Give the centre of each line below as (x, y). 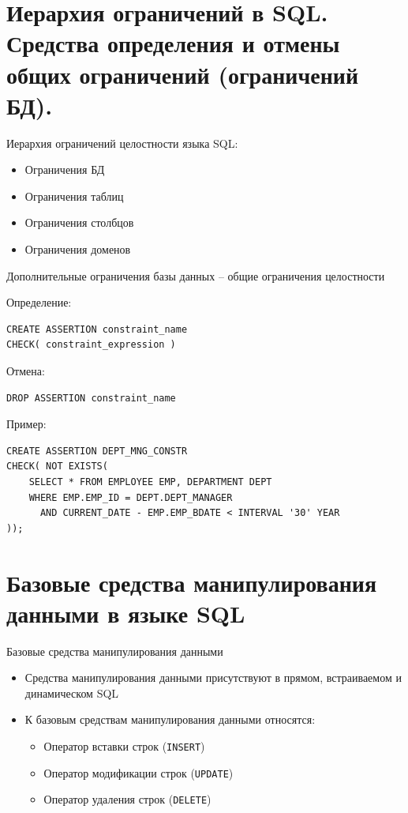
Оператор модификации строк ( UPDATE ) (138, 772)
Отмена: (26, 371)
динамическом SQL (72, 693)
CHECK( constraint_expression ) (91, 345)
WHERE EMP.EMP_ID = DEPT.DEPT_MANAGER (131, 497)
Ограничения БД (65, 169)
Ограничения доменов (78, 249)
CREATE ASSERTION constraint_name (97, 329)
